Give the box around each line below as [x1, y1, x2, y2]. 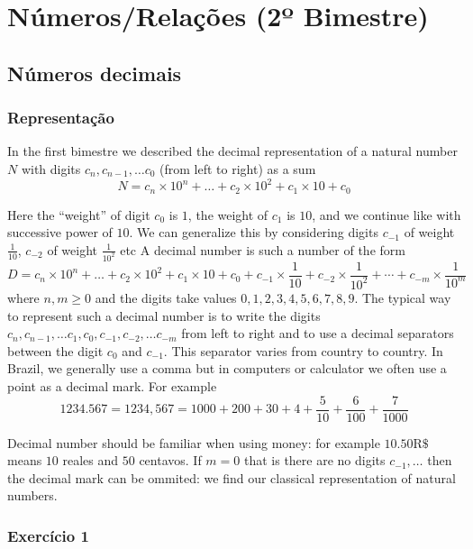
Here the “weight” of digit [7, 205, 150, 224]
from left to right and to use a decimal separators [181, 324, 454, 343]
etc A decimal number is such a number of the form [120, 240, 405, 259]
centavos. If [139, 451, 202, 470]
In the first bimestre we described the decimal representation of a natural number [7, 142, 458, 160]
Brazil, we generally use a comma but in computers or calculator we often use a [7, 359, 447, 378]
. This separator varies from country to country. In [163, 341, 443, 360]
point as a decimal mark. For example [7, 376, 217, 395]
